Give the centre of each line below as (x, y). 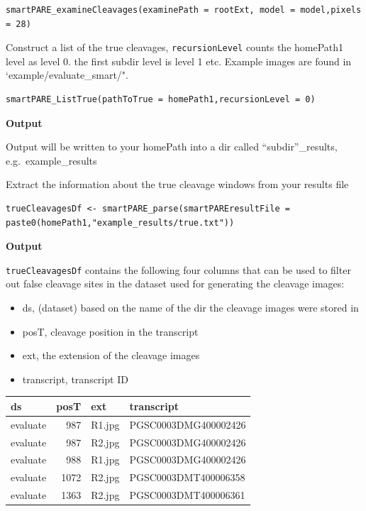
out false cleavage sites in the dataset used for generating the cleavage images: (175, 284)
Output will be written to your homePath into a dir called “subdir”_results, (172, 147)
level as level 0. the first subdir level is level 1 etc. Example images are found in (179, 61)
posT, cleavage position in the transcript (110, 331)
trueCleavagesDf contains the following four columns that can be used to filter (178, 269)
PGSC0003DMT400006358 (187, 477)
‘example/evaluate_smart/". (67, 75)
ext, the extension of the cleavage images (111, 355)
